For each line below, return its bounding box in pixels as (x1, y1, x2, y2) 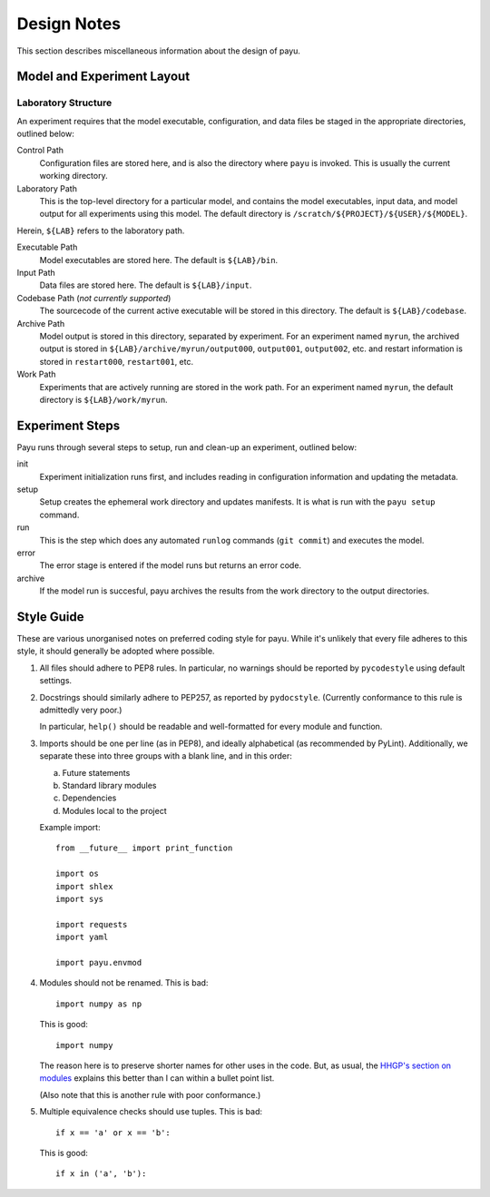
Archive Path (16, 318, 65, 329)
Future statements (62, 767, 131, 778)
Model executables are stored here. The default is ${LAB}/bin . (39, 254, 279, 265)
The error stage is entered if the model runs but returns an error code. (39, 560, 302, 571)
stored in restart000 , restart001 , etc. (39, 356, 194, 367)
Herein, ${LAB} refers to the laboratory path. (16, 225, 185, 236)
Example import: (39, 822, 101, 833)
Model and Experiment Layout (16, 69, 191, 84)
